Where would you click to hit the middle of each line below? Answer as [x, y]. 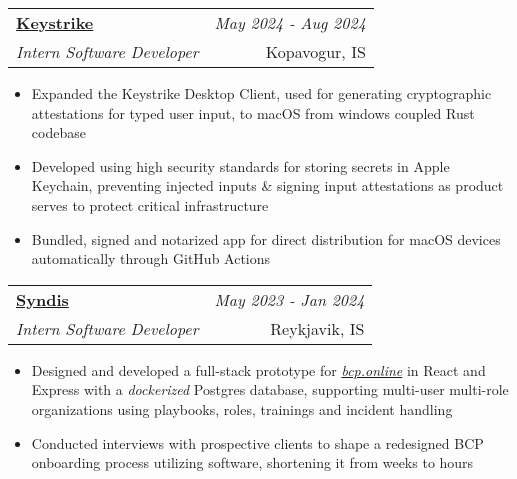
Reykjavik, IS [317, 328]
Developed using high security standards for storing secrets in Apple [240, 165]
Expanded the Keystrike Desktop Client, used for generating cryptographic [261, 93]
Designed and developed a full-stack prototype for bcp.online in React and [258, 369]
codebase [58, 132]
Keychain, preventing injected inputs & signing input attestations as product [267, 185]
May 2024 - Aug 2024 [290, 22]
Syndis [42, 299]
